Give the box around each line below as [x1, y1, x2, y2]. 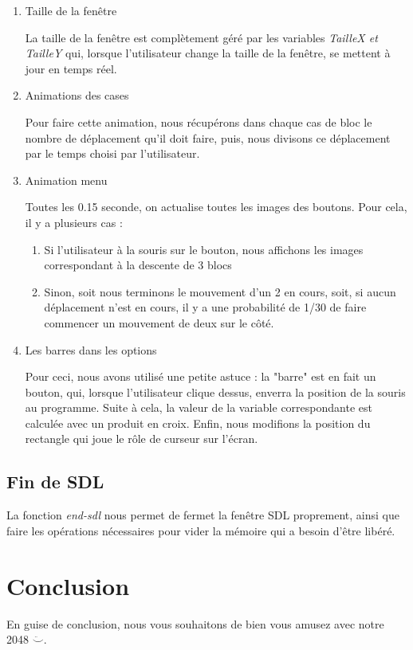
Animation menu [25, 171, 108, 188]
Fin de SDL [6, 469, 104, 494]
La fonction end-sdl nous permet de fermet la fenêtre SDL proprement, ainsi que [6, 507, 399, 523]
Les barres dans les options [25, 341, 157, 358]
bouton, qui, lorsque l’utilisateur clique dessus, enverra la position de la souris [25, 383, 406, 400]
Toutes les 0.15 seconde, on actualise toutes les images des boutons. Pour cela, [25, 198, 407, 215]
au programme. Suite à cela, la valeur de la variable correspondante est [25, 399, 372, 416]
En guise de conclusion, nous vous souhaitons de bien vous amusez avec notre [6, 615, 384, 632]
